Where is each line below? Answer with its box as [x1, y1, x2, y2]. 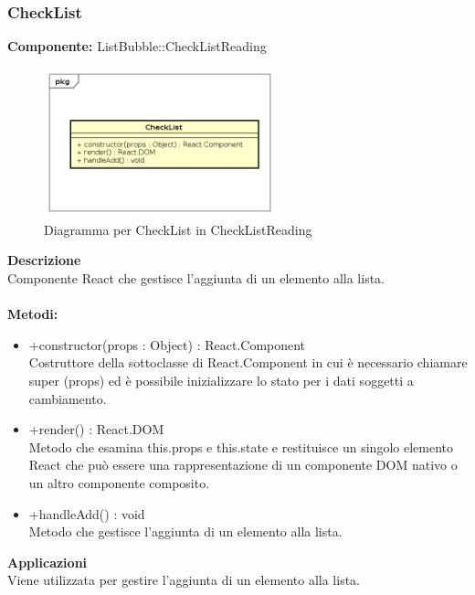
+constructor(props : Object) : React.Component [28, 335, 306, 354]
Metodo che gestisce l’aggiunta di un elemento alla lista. [28, 522, 343, 541]
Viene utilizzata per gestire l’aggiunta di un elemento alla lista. [7, 570, 361, 590]
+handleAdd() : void [28, 504, 145, 523]
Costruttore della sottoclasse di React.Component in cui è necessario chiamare [28, 353, 468, 372]
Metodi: [7, 304, 58, 324]
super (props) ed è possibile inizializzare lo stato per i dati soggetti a [28, 370, 414, 389]
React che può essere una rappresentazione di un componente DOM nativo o [28, 455, 458, 474]
